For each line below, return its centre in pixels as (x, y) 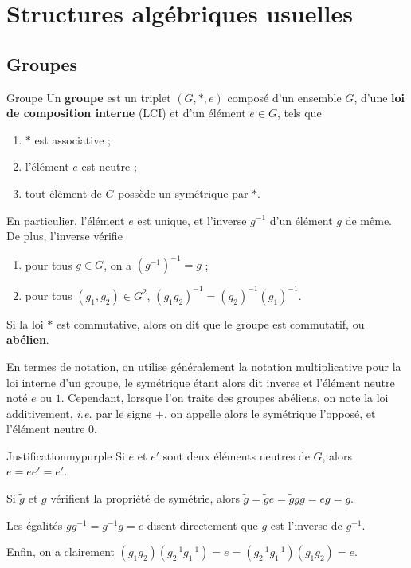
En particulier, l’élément (66, 220)
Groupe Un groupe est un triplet (89, 97)
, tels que (299, 113)
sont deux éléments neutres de (236, 455)
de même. (369, 220)
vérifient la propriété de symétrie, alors (145, 498)
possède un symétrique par (183, 193)
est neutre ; (109, 166)
